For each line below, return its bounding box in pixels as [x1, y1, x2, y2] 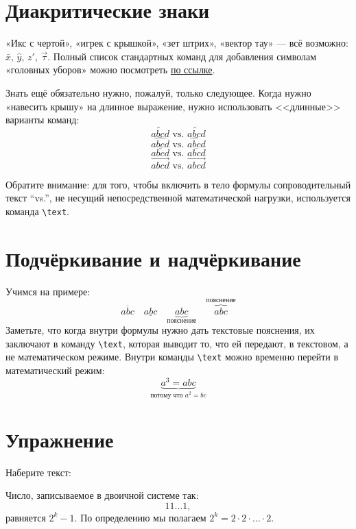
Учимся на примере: [5, 284, 91, 298]
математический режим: [5, 362, 105, 377]
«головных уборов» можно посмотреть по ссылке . [5, 62, 215, 77]
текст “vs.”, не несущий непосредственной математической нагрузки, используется [5, 190, 351, 205]
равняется [5, 510, 46, 524]
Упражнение [5, 425, 114, 453]
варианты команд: [5, 112, 80, 127]
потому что [150, 392, 183, 399]
